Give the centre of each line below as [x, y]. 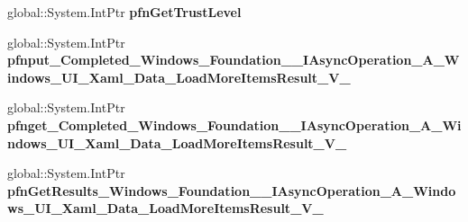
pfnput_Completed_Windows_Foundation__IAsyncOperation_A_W [234, 60]
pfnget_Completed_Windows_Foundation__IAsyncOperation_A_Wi [234, 124]
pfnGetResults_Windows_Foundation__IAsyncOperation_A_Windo [232, 190]
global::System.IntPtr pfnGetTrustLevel [124, 12]
